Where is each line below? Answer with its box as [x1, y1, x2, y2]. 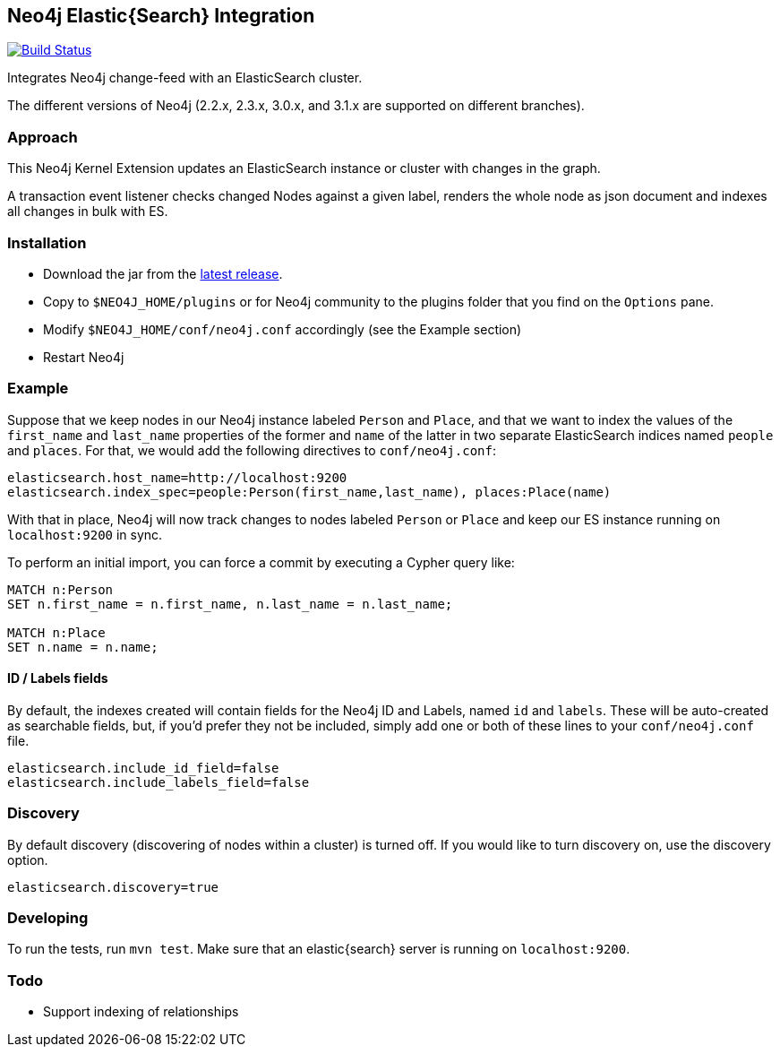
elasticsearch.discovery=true [7, 879, 219, 894]
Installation [7, 233, 87, 252]
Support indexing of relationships [43, 1004, 239, 1020]
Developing [7, 909, 89, 928]
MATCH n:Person [7, 582, 114, 597]
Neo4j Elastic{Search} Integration [7, 4, 315, 27]
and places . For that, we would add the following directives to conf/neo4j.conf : [7, 442, 496, 458]
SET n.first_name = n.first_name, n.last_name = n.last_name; [7, 596, 453, 611]
